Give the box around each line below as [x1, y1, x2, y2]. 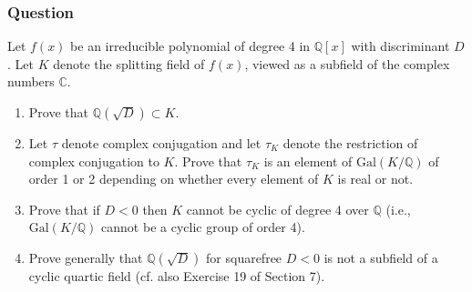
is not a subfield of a [323, 247, 438, 267]
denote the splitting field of [53, 54, 205, 73]
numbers [7, 72, 55, 91]
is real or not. [337, 169, 414, 188]
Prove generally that [28, 247, 143, 267]
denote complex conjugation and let [61, 134, 262, 152]
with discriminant [351, 36, 450, 55]
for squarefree [206, 247, 282, 267]
